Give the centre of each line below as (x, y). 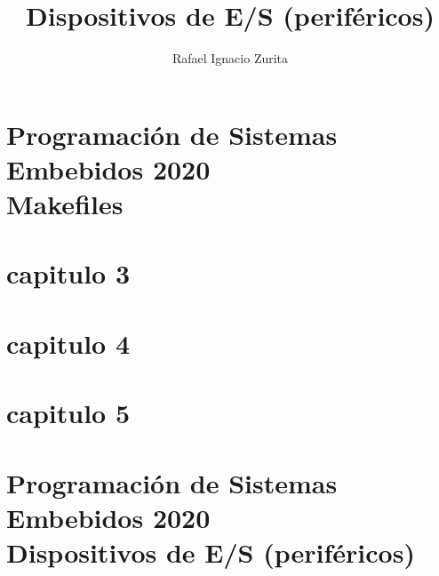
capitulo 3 (68, 273)
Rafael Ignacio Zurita (230, 58)
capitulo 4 (68, 343)
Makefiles (65, 204)
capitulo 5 (68, 413)
